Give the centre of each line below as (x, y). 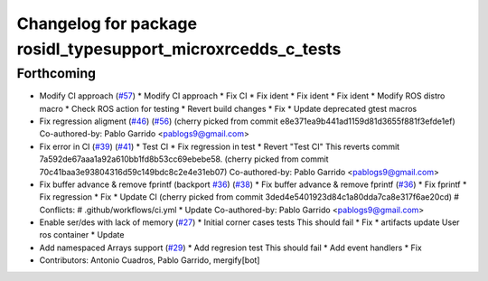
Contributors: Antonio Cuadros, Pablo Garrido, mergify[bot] (150, 260)
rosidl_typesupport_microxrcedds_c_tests (179, 49)
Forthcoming (56, 73)
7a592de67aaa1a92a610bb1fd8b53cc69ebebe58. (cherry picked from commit (184, 159)
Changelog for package (107, 23)
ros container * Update (82, 235)
